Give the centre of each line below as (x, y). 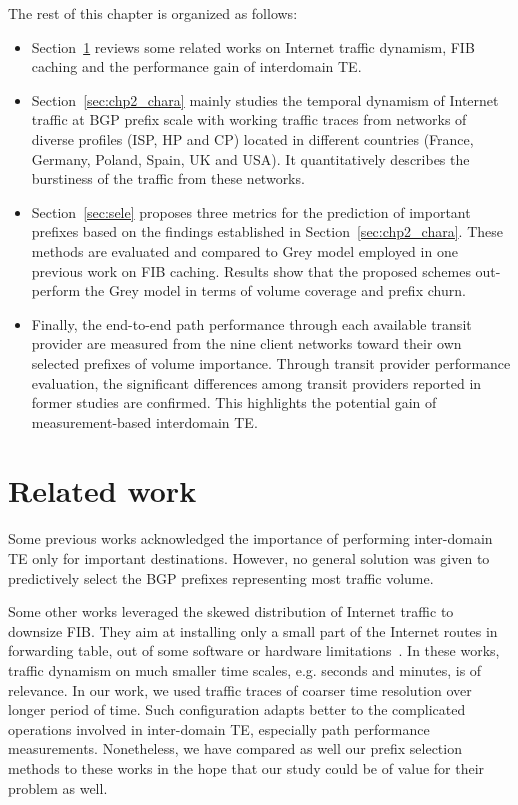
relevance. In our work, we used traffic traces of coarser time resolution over (240, 689)
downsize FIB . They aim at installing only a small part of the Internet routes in (253, 630)
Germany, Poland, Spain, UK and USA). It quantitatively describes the (250, 158)
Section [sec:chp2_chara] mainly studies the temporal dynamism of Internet (265, 99)
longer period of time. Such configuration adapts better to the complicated (237, 709)
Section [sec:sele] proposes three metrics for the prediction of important (251, 211)
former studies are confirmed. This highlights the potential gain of (234, 402)
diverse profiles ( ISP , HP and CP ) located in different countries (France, (252, 138)
